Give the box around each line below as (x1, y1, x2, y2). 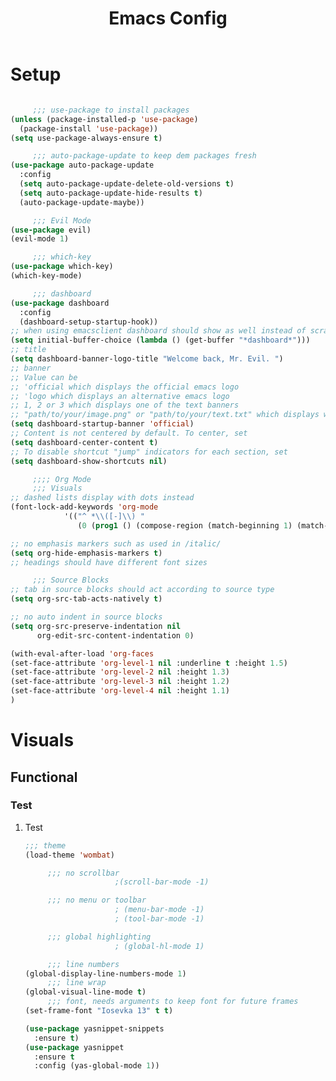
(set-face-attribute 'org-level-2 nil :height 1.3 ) (10, 667, 230, 677)
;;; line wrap (47, 978, 107, 988)
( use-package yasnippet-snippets (24, 1023, 165, 1034)
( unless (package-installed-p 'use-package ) (10, 114, 199, 124)
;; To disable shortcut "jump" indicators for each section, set (10, 447, 288, 457)
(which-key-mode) (10, 271, 83, 281)
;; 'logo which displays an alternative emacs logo (10, 391, 230, 401)
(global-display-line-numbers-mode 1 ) (24, 968, 187, 979)
